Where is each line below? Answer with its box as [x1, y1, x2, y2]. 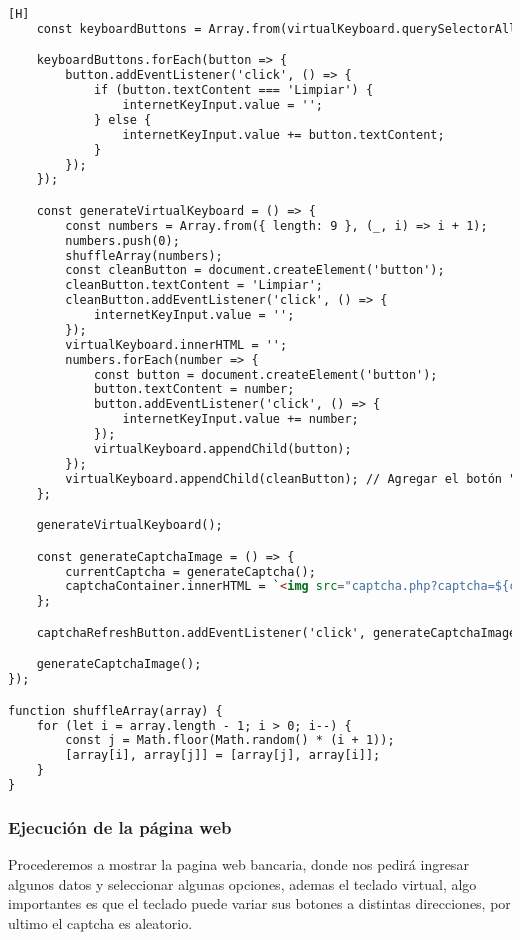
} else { [93, 112, 152, 127]
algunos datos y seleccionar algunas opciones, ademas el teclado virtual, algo [8, 873, 477, 894]
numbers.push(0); [65, 233, 180, 248]
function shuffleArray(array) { [8, 703, 223, 718]
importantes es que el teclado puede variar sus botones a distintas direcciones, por [8, 893, 511, 914]
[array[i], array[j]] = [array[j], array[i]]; [65, 748, 381, 763]
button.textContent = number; [93, 382, 295, 397]
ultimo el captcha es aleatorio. [8, 912, 193, 933]
